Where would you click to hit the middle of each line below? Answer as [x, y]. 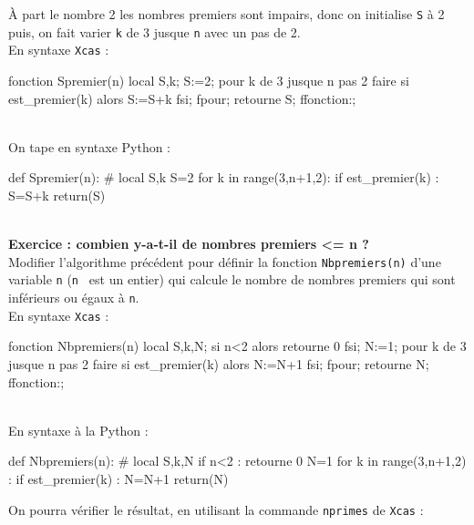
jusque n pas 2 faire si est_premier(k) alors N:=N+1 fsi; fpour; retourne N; [219, 363]
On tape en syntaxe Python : [90, 146]
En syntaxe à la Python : [78, 430]
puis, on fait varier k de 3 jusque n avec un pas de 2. [155, 31]
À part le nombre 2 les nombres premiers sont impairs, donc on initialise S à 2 [227, 14]
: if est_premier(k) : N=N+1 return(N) [118, 478]
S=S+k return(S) [57, 195]
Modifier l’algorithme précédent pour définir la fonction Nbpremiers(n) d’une [225, 261]
